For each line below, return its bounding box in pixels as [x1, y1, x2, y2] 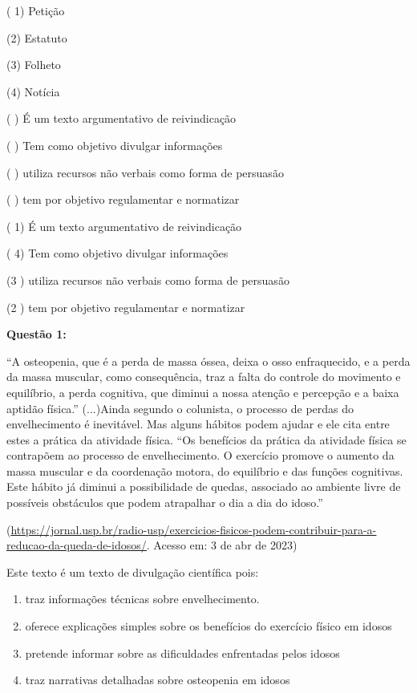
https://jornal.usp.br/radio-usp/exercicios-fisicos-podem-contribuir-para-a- [10, 521, 377, 537]
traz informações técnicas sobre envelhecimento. [25, 590, 260, 607]
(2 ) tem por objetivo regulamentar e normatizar [6, 298, 245, 315]
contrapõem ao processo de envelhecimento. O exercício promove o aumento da [6, 447, 395, 464]
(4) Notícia [6, 83, 60, 99]
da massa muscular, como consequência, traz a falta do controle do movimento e [6, 368, 401, 385]
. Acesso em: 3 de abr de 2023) [146, 537, 298, 553]
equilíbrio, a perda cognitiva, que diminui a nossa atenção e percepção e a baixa [6, 383, 399, 400]
